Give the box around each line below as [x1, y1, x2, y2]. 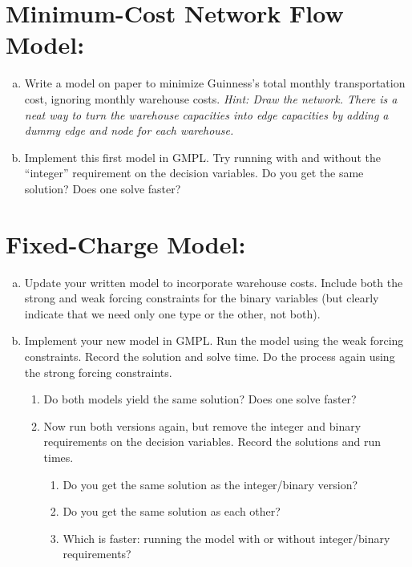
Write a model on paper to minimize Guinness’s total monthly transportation [24, 75, 406, 91]
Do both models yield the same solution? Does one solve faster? [43, 391, 357, 407]
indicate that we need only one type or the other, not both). [24, 305, 321, 322]
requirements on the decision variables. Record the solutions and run [43, 433, 381, 450]
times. [43, 448, 74, 465]
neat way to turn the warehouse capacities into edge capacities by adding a [24, 106, 389, 123]
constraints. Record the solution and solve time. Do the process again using [24, 347, 395, 364]
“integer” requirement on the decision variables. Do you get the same [24, 164, 364, 181]
